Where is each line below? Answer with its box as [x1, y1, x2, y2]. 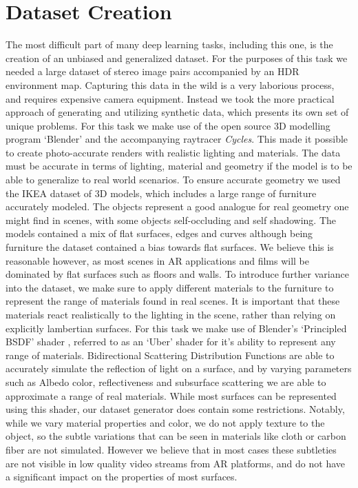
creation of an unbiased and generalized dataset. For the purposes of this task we [6, 50, 348, 65]
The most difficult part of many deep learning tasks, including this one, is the [6, 37, 333, 52]
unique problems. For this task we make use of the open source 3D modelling [6, 118, 330, 132]
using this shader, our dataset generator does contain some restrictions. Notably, [6, 402, 345, 416]
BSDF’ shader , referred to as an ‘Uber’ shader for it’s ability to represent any [6, 334, 336, 349]
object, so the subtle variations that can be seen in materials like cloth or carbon [6, 429, 346, 443]
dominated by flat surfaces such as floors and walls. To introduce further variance [6, 267, 349, 281]
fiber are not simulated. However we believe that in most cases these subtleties [6, 442, 337, 456]
